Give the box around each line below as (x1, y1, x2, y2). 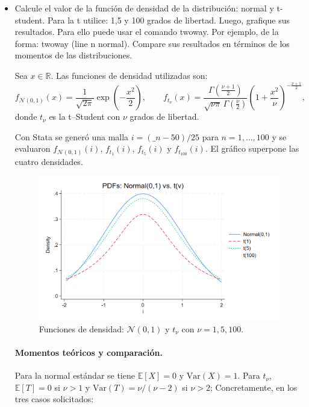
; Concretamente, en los (210, 381, 298, 393)
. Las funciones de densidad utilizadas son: (51, 69, 208, 81)
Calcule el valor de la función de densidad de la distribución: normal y (14, 2, 274, 14)
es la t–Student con (49, 110, 120, 123)
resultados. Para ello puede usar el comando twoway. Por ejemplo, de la (14, 25, 279, 38)
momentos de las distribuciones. (14, 49, 133, 61)
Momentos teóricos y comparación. (14, 346, 163, 358)
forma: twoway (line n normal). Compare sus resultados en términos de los (14, 37, 290, 49)
